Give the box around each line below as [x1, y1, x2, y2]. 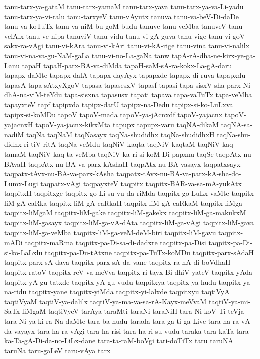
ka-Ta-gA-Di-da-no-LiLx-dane [4, 335, 96, 346]
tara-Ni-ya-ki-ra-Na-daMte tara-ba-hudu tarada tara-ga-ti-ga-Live [4, 316, 206, 326]
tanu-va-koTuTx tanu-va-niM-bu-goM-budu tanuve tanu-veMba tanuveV [4, 21, 227, 31]
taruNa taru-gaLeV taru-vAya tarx [4, 345, 111, 355]
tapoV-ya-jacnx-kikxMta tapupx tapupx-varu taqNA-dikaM [35, 119, 219, 130]
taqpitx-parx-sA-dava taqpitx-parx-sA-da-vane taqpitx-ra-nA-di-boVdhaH [4, 257, 231, 267]
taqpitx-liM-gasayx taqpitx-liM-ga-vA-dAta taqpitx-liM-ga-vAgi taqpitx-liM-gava [4, 217, 254, 228]
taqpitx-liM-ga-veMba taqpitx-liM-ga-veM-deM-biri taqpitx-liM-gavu [4, 227, 216, 237]
